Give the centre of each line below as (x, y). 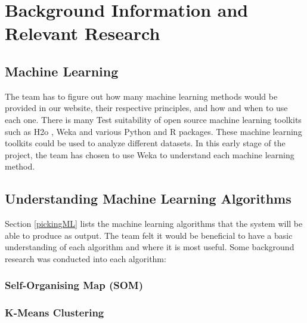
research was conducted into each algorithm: (86, 258)
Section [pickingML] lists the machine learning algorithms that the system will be (154, 224)
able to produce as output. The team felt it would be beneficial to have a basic (149, 235)
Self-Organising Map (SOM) (74, 285)
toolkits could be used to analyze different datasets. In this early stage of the (145, 143)
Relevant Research (83, 33)
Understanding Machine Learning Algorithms (148, 199)
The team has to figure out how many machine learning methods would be (141, 96)
